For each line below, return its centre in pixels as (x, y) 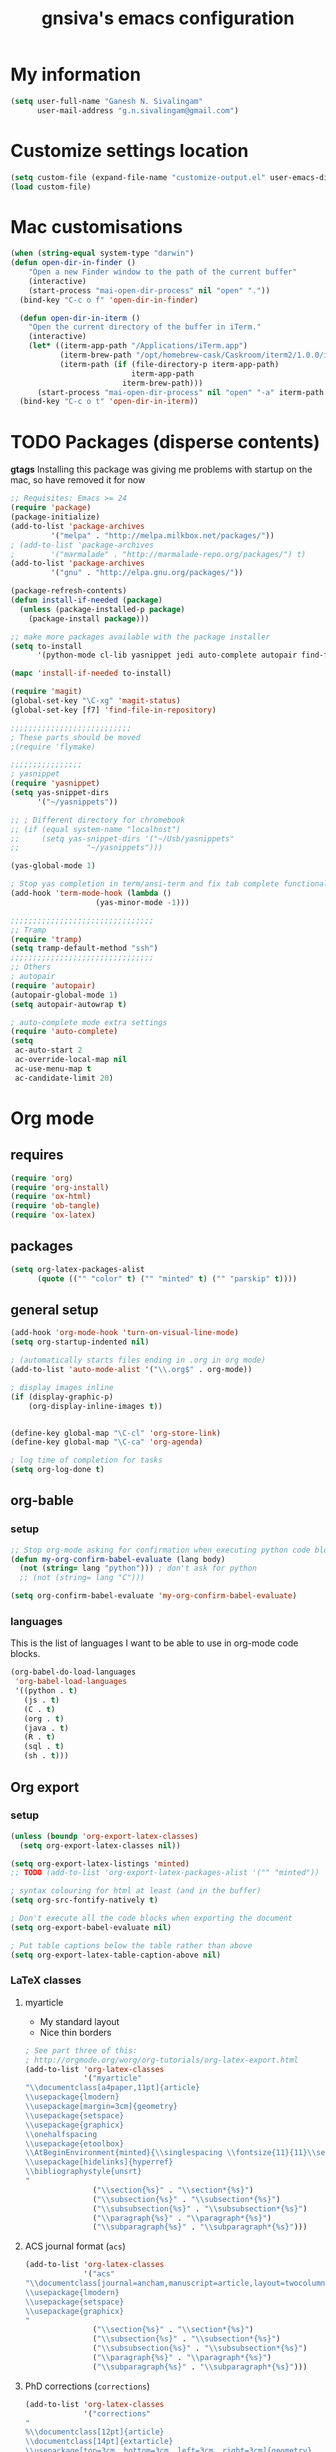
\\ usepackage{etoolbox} (74, 2143)
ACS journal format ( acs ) (75, 2246)
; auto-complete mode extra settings (89, 1022)
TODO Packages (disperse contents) (165, 441)
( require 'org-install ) (60, 1187)
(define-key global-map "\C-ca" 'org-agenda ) (106, 1442)
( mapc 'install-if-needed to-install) (91, 673)
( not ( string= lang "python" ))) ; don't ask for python (138, 1568)
